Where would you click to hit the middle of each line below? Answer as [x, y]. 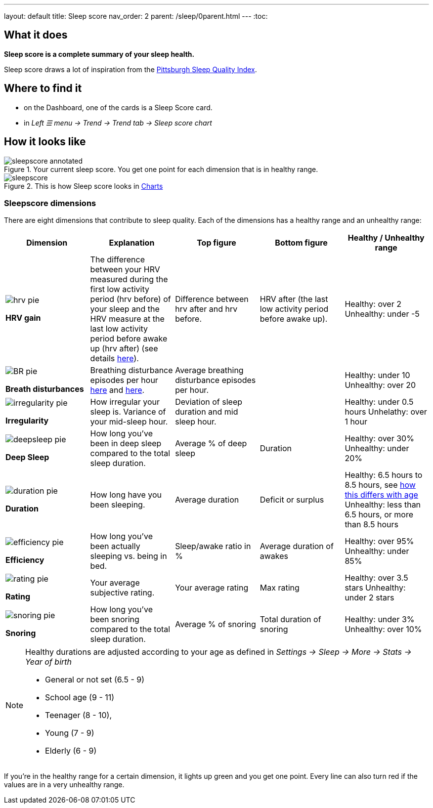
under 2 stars [369, 598]
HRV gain [23, 318]
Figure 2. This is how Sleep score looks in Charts [84, 186]
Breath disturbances [45, 389]
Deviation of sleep [209, 402]
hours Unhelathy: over [386, 412]
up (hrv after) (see [124, 349]
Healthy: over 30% [379, 439]
